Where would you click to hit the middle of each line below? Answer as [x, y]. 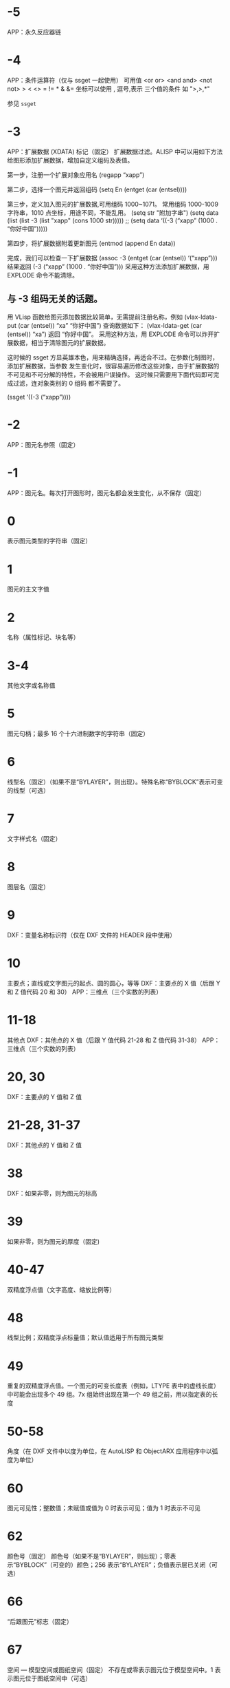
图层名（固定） [28, 887]
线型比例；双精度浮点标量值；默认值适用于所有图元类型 [85, 1337]
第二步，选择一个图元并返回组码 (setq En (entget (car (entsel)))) [97, 189]
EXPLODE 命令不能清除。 [43, 275]
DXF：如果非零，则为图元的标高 [52, 1193]
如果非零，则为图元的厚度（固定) [54, 1241]
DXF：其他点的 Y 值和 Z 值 [45, 1145]
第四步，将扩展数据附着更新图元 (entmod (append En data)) [92, 243]
